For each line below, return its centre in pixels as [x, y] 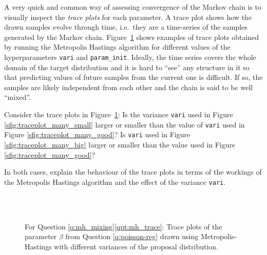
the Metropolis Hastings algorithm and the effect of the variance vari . [115, 182]
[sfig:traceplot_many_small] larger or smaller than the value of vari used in [125, 124]
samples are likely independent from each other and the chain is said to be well [129, 87]
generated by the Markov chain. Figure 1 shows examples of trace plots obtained [132, 37]
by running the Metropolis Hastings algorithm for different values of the [117, 47]
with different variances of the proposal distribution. [136, 246]
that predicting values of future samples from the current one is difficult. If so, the [133, 77]
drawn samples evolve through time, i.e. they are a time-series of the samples [126, 27]
